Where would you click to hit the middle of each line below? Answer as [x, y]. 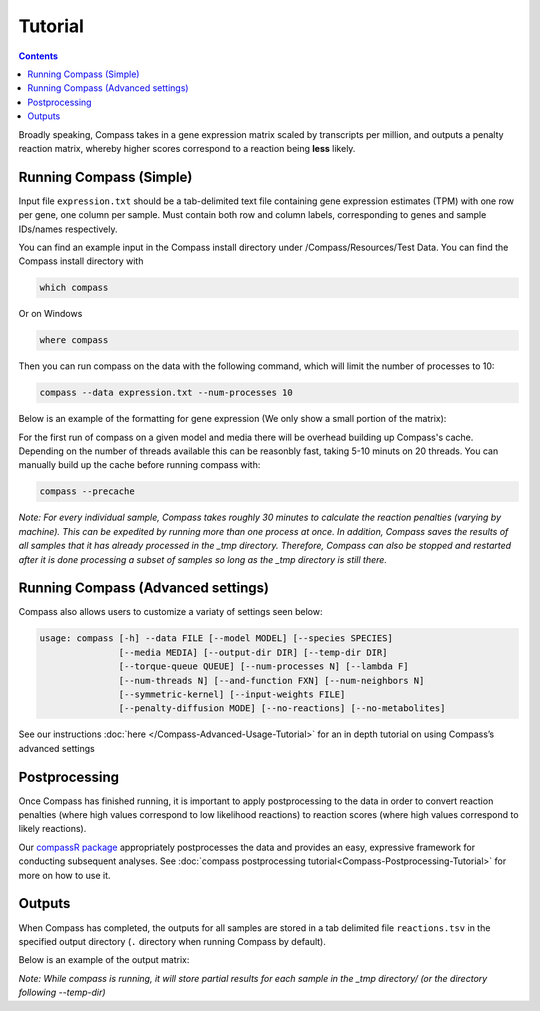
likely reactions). [52, 829]
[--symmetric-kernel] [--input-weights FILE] [232, 694]
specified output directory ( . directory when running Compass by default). [172, 941]
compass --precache [87, 491]
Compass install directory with [81, 261]
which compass [74, 288]
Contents [38, 56]
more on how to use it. [64, 875]
